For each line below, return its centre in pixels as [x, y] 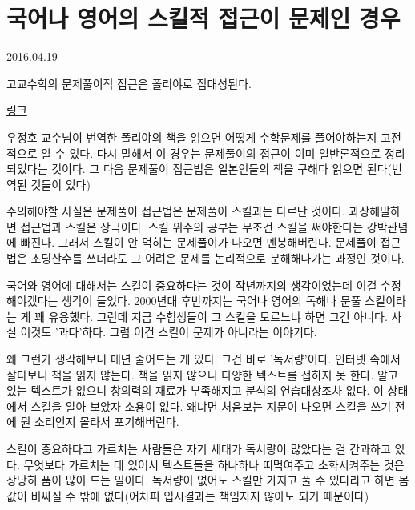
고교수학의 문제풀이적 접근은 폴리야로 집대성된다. [129, 83]
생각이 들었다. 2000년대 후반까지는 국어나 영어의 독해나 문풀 [212, 301]
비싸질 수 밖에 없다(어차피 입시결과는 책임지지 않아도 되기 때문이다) [200, 495]
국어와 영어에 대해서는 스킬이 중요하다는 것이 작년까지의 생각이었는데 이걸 [192, 285]
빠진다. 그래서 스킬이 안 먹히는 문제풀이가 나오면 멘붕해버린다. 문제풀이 [198, 242]
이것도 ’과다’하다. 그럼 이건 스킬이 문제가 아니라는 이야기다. [169, 332]
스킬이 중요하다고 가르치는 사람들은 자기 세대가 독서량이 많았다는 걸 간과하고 [199, 448]
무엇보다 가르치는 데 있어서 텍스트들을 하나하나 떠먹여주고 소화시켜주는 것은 [214, 464]
